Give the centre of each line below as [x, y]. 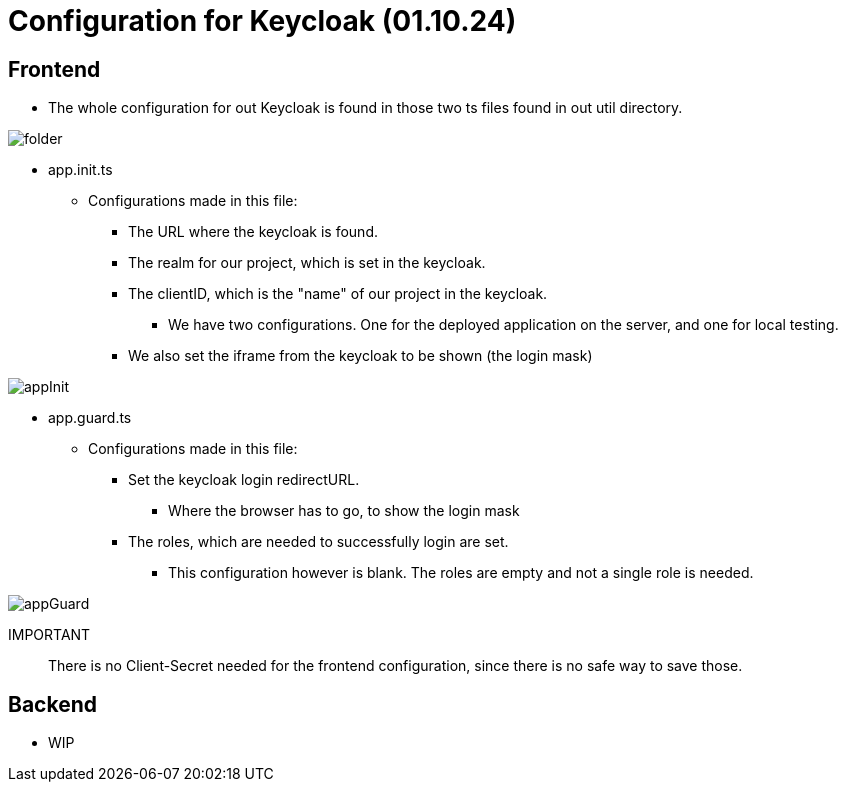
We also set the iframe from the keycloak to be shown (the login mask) [360, 356]
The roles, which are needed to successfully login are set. [318, 542]
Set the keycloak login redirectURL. [244, 480]
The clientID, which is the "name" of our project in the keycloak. [338, 294]
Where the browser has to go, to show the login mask [344, 511]
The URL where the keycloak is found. [253, 232]
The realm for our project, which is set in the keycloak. [307, 263]
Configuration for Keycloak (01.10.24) [262, 21]
